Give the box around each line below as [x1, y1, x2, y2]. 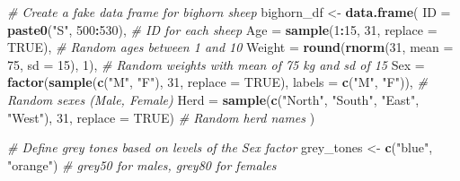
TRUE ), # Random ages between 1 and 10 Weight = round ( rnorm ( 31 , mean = [7, 38, 454, 56]
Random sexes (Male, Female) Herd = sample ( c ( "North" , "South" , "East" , [7, 90, 420, 108]
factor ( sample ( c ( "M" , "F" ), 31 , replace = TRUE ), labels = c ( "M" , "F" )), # [7, 73, 428, 91]
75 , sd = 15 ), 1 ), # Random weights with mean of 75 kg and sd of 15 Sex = [7, 55, 425, 73]
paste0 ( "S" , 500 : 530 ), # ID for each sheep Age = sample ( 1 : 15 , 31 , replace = [7, 20, 438, 39]
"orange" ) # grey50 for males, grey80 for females [7, 155, 277, 174]
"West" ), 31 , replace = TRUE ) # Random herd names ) [7, 108, 315, 126]
